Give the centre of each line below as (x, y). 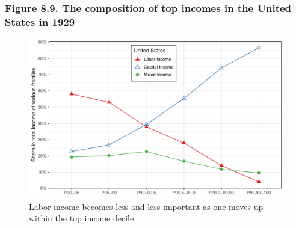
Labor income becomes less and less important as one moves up (146, 206)
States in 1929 (40, 21)
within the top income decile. (83, 218)
